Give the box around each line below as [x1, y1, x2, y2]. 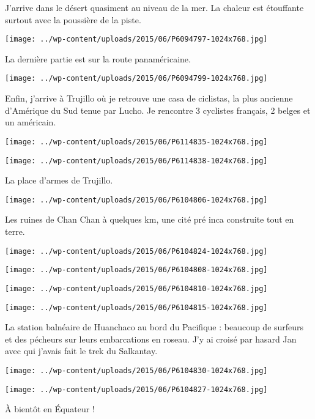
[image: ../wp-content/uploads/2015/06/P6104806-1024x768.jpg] [5, 195, 268, 204]
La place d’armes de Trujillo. [5, 174, 113, 187]
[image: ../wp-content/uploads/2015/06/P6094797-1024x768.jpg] [5, 35, 268, 44]
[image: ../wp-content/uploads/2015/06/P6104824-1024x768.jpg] [5, 247, 268, 256]
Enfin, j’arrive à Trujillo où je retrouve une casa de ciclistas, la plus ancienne [5, 92, 293, 105]
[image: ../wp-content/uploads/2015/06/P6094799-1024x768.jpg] [5, 74, 268, 83]
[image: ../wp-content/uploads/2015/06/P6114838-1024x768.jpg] [5, 156, 268, 165]
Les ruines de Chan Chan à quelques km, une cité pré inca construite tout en [5, 213, 294, 226]
